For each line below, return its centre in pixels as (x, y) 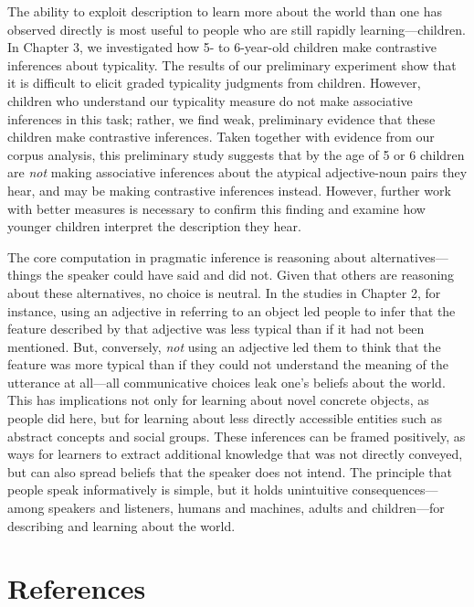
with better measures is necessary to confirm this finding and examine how (216, 208)
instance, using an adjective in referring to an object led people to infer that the (232, 310)
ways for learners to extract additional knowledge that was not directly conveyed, (235, 454)
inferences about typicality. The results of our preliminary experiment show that (232, 64)
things (25, 275)
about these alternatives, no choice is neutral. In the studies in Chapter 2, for (224, 292)
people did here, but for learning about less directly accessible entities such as (225, 418)
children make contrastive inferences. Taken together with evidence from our (221, 137)
